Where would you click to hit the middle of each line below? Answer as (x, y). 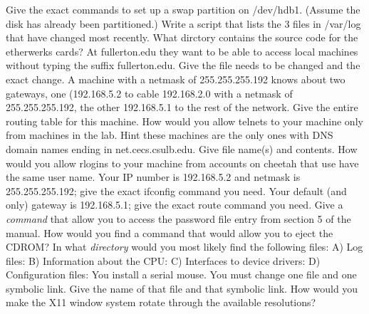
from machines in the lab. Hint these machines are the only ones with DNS (170, 135)
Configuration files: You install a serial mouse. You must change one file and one (181, 274)
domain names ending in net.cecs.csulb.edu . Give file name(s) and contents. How (182, 148)
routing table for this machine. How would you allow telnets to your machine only (184, 121)
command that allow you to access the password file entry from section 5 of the (178, 218)
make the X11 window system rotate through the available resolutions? (161, 302)
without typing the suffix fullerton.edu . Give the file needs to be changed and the (183, 65)
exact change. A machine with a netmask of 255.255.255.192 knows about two (176, 79)
